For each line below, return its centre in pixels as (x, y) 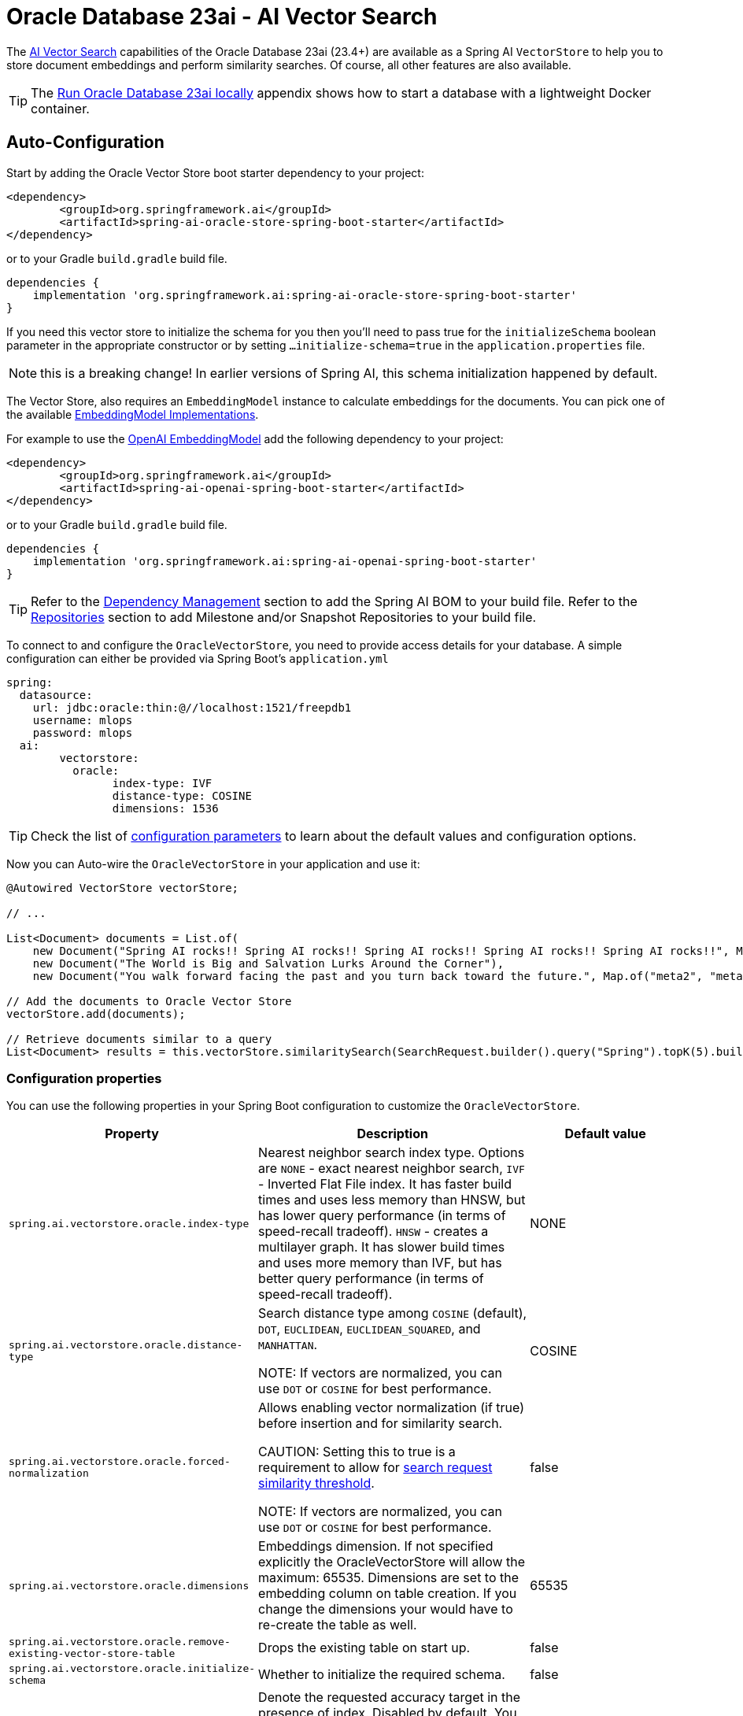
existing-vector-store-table (92, 1654)
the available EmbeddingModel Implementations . (133, 414)
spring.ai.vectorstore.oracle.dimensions (129, 1585)
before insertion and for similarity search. (381, 1424)
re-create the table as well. (338, 1625)
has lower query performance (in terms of (382, 1216)
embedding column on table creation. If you (388, 1594)
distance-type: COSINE (182, 795)
